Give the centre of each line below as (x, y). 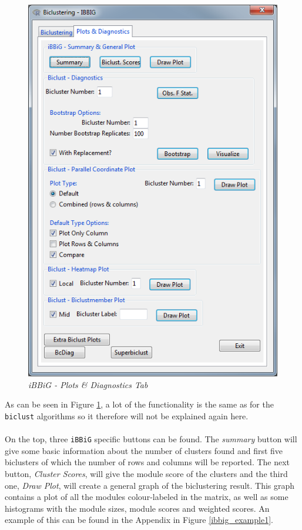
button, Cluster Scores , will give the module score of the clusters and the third (146, 474)
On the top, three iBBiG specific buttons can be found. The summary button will (151, 439)
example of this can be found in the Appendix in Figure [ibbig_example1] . (139, 520)
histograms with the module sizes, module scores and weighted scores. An (137, 508)
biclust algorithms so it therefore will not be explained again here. (127, 415)
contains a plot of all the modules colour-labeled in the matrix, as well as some (147, 497)
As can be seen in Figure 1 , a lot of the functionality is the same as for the (139, 404)
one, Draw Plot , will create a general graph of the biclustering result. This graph (150, 485)
